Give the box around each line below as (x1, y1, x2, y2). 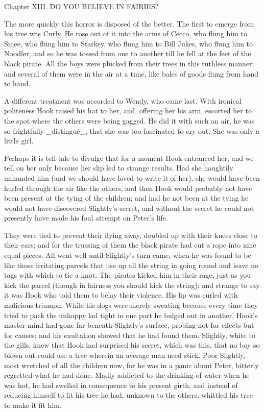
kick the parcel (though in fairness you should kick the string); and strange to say (4, 279, 260, 290)
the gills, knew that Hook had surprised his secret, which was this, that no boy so (4, 340, 260, 350)
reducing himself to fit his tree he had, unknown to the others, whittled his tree (4, 390, 253, 400)
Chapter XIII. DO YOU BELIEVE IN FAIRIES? (4, 1, 159, 11)
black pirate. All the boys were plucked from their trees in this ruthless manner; (4, 58, 254, 68)
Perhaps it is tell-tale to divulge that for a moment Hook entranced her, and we (4, 152, 254, 163)
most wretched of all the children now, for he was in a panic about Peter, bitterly (4, 359, 259, 370)
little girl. (4, 135, 34, 146)
